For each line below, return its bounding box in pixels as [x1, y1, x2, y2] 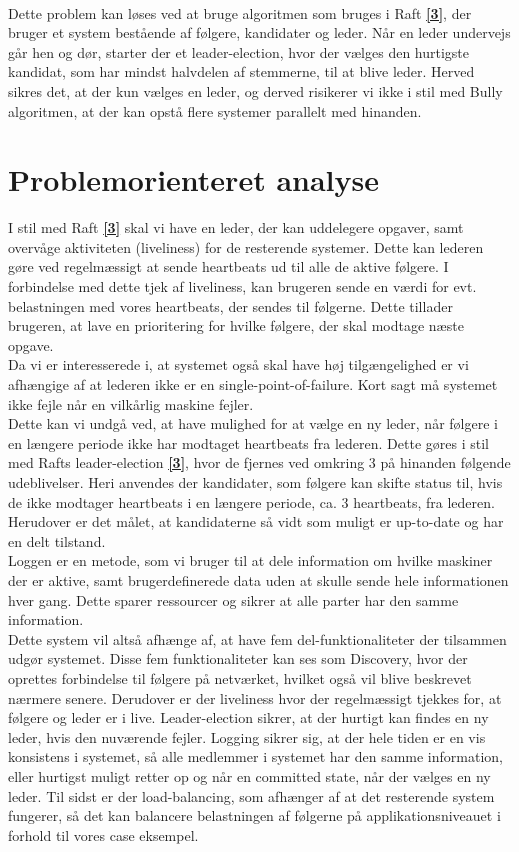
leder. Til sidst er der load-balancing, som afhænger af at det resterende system [8, 785, 495, 806]
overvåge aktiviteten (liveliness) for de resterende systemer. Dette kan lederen [8, 236, 484, 257]
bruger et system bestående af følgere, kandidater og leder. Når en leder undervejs [8, 22, 511, 43]
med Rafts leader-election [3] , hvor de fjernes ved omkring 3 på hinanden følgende [8, 452, 511, 473]
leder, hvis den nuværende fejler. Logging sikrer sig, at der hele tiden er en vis [8, 726, 486, 747]
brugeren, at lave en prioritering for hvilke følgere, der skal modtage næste [8, 315, 464, 336]
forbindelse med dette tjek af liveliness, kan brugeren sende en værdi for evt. [8, 276, 477, 297]
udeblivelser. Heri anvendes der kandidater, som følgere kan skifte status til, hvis [8, 472, 503, 492]
